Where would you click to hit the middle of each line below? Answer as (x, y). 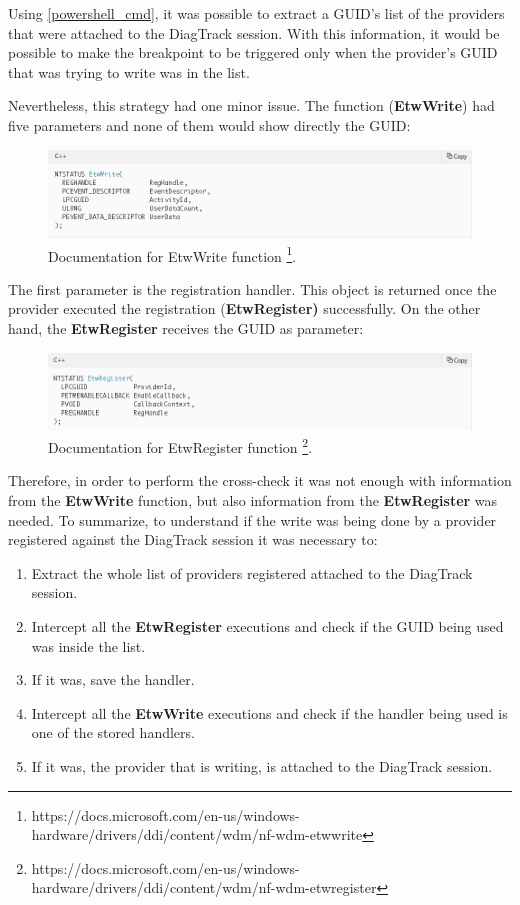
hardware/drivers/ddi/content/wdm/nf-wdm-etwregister (204, 887)
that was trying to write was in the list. (129, 71)
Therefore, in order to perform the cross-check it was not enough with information (260, 480)
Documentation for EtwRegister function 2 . (180, 445)
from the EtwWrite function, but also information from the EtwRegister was (253, 500)
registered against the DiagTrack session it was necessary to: (193, 539)
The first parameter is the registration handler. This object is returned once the (252, 288)
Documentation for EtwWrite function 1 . (172, 254)
